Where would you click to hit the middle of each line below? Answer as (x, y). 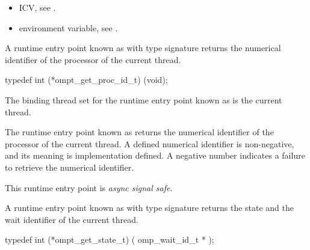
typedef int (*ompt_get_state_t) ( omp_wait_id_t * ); (110, 239)
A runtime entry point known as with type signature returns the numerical (143, 48)
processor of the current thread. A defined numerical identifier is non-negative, (150, 143)
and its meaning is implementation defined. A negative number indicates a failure (155, 155)
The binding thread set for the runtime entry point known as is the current (144, 99)
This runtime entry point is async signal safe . (89, 187)
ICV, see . (37, 7)
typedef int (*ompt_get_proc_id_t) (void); (86, 80)
